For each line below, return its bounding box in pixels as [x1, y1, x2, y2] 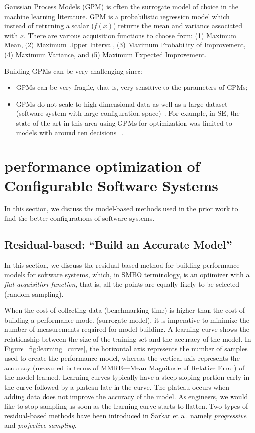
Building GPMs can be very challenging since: [4, 65, 142, 76]
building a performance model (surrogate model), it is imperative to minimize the [4, 314, 250, 325]
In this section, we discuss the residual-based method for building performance [4, 260, 240, 270]
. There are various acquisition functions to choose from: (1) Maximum [23, 30, 236, 40]
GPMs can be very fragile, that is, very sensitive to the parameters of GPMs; [16, 82, 248, 92]
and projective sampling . [4, 420, 77, 430]
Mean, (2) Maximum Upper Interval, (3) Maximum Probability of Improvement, [4, 40, 246, 50]
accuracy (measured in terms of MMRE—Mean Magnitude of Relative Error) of [4, 362, 245, 372]
